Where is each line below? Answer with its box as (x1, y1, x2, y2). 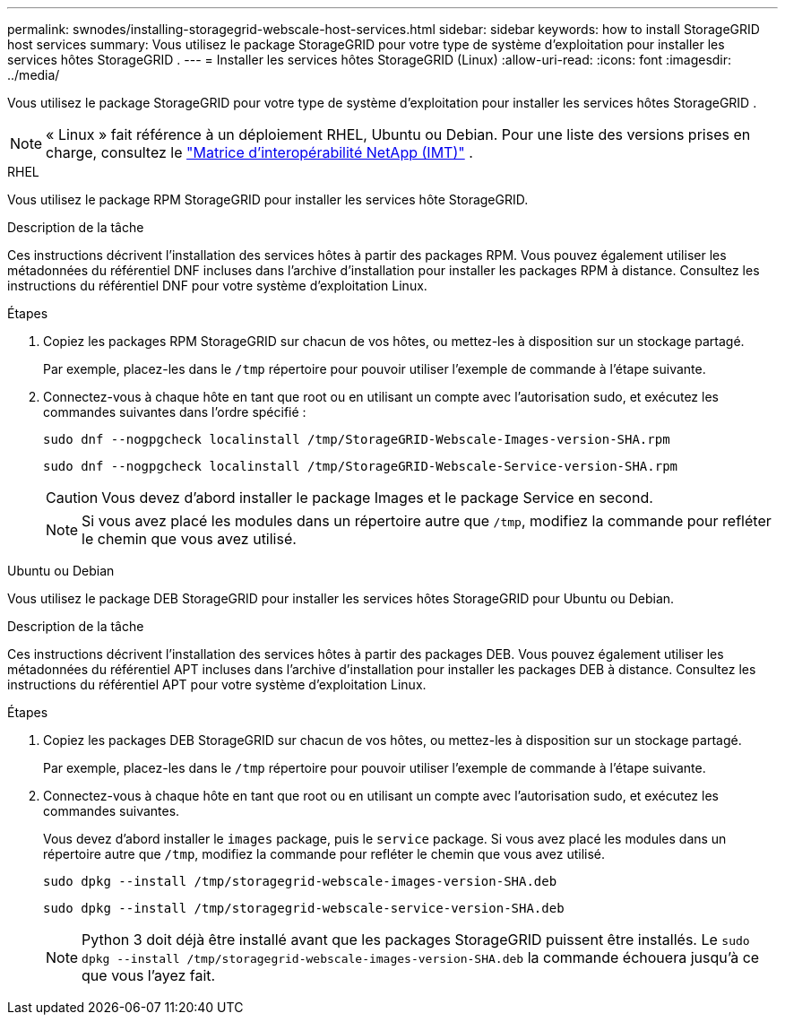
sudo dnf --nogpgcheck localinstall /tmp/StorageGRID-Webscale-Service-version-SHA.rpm (43, 459, 678, 473)
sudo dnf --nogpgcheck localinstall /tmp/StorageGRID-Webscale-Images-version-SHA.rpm (43, 432, 670, 446)
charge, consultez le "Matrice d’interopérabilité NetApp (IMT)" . (46, 143, 473, 161)
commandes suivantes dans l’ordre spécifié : (43, 404, 306, 420)
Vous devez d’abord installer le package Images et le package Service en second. (101, 489, 653, 507)
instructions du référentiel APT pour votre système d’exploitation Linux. (7, 677, 427, 692)
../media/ (7, 67, 60, 82)
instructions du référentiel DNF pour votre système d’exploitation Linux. (7, 278, 427, 293)
